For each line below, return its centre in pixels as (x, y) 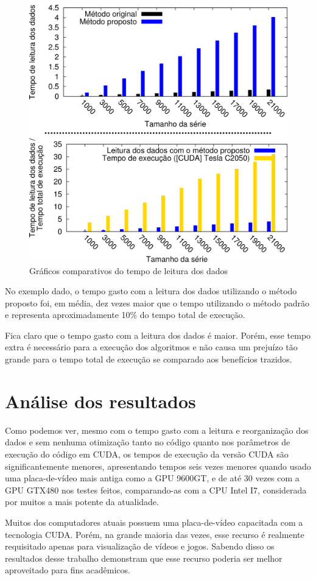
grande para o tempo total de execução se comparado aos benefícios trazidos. (149, 359)
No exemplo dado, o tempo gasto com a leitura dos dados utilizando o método (151, 291)
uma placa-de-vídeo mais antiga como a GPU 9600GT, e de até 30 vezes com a (152, 478)
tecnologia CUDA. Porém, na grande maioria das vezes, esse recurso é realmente (155, 534)
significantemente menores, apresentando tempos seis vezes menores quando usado (158, 466)
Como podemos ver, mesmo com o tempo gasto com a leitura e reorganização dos (157, 430)
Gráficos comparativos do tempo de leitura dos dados (129, 270)
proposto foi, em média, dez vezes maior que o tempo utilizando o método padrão (157, 302)
